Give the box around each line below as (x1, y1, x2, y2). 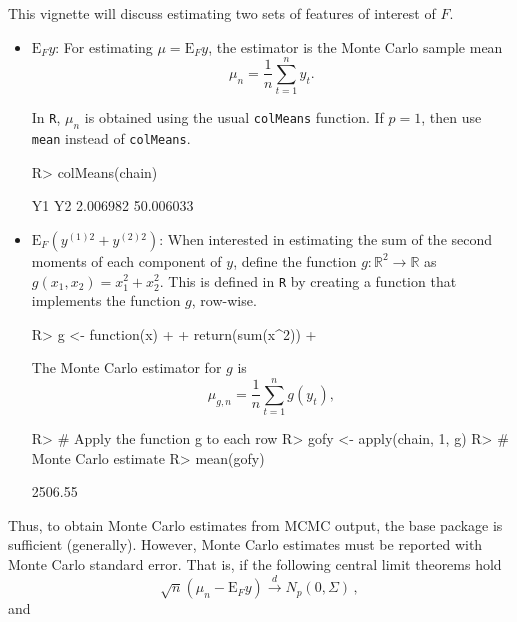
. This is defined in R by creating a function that (159, 270, 457, 291)
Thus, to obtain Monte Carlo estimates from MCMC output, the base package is (8, 514, 503, 535)
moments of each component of (31, 250, 222, 271)
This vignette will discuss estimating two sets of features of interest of (8, 3, 436, 23)
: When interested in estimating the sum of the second (159, 228, 493, 249)
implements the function (31, 290, 181, 311)
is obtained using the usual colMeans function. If (84, 107, 384, 128)
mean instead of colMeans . (31, 128, 191, 149)
